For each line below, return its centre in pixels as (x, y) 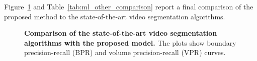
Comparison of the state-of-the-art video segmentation (121, 33)
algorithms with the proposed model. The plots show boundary (130, 42)
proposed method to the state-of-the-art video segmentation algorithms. (115, 16)
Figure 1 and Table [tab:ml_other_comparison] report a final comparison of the (129, 6)
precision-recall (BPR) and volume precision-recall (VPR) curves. (125, 52)
